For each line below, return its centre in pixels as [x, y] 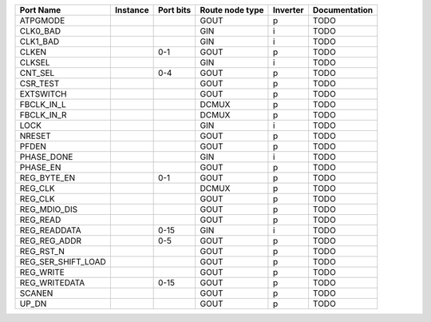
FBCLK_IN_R [43, 115]
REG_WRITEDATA [52, 282]
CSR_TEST [40, 83]
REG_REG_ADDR [50, 241]
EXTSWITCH [43, 94]
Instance [132, 10]
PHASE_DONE [46, 157]
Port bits [174, 10]
